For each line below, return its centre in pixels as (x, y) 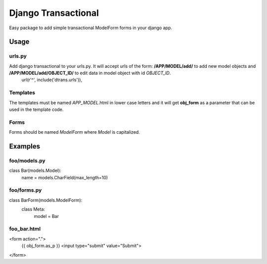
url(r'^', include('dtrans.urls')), (52, 80)
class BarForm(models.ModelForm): (46, 200)
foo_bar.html (25, 229)
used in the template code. (36, 109)
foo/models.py (27, 160)
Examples (25, 146)
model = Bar (46, 216)
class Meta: (33, 209)
